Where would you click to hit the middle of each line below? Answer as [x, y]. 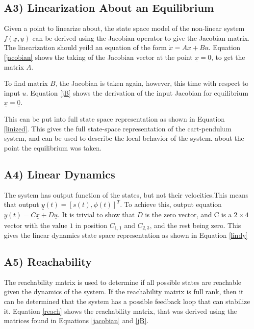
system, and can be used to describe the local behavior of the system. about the [124, 138]
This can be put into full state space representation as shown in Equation [114, 118]
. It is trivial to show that [96, 215]
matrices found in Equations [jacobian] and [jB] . [76, 320]
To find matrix [26, 83]
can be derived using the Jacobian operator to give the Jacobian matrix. [141, 38]
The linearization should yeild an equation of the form [85, 47]
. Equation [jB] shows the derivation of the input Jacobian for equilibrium [137, 92]
